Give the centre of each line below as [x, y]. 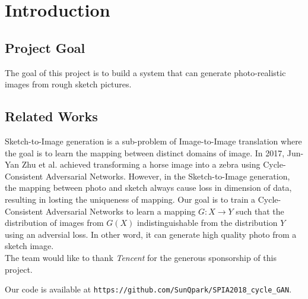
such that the [260, 211]
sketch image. [29, 246]
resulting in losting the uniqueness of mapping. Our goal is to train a [130, 199]
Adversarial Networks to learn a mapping [120, 211]
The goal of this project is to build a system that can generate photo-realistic [145, 72]
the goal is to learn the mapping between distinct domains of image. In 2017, [145, 152]
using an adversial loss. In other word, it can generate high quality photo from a [151, 234]
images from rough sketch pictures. [68, 84]
